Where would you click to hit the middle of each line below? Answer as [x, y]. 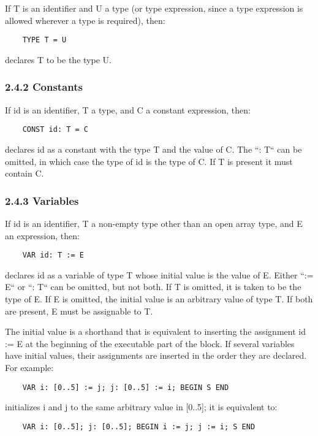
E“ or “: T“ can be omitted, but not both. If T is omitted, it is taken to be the [153, 287]
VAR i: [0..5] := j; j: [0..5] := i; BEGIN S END [126, 387]
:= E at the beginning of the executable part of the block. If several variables [150, 343]
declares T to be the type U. [58, 59]
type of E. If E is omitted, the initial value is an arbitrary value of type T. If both [159, 298]
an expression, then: [42, 235]
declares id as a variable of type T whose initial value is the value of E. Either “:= [159, 274]
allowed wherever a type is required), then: [85, 20]
